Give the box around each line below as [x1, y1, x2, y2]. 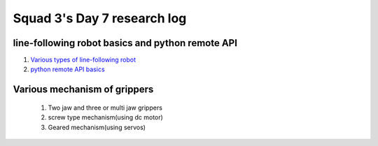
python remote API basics [30, 65, 105, 73]
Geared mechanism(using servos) [48, 123, 146, 131]
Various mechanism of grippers [13, 84, 154, 96]
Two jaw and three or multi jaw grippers [48, 103, 162, 112]
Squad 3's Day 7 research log [13, 10, 187, 26]
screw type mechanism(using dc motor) [48, 113, 164, 122]
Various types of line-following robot [30, 56, 136, 64]
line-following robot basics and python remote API [13, 37, 238, 49]
